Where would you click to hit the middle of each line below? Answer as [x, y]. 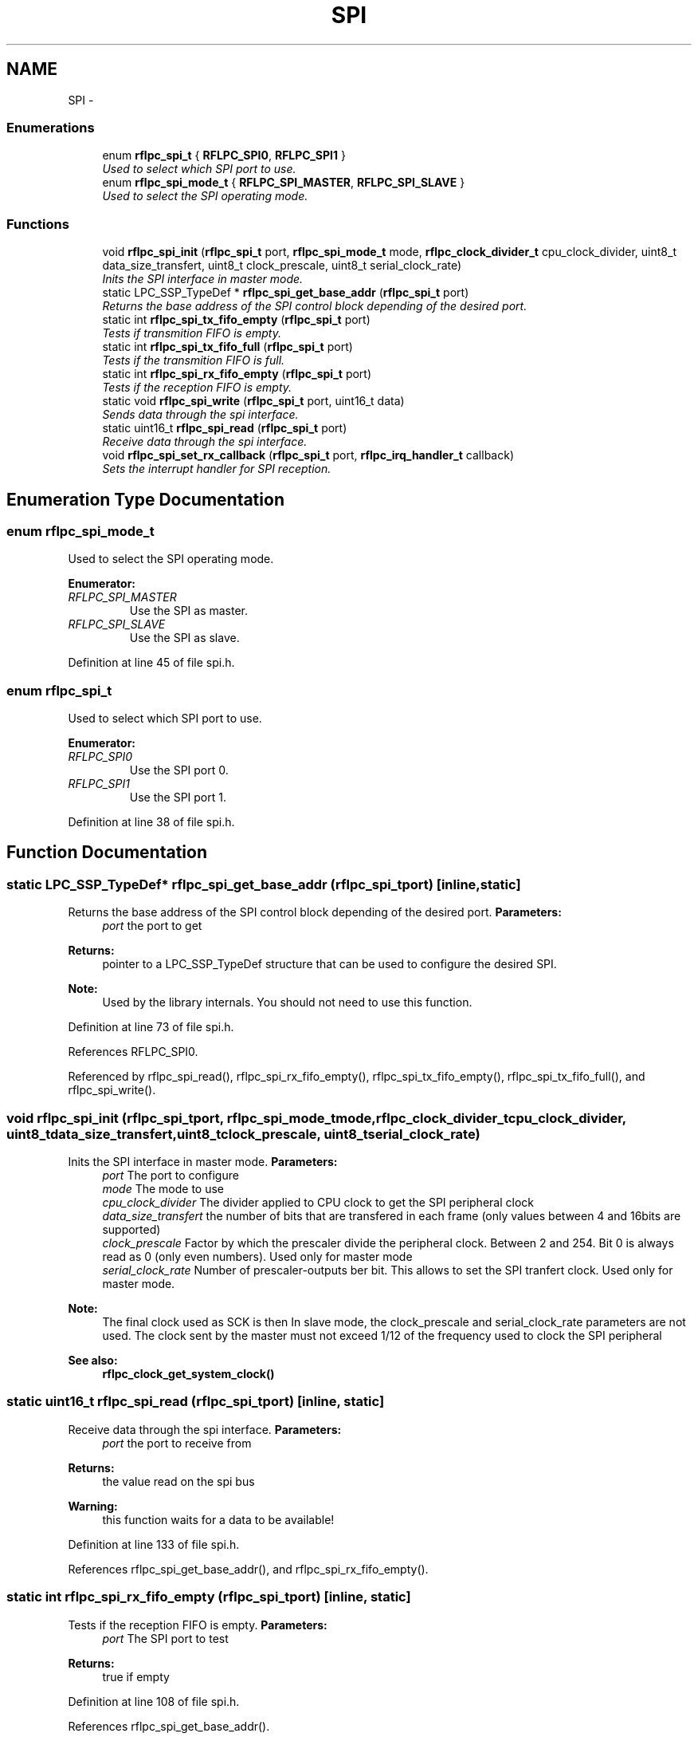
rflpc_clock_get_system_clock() [188, 1374]
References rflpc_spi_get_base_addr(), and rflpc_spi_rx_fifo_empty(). [248, 1569]
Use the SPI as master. [189, 611]
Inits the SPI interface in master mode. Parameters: [203, 1162]
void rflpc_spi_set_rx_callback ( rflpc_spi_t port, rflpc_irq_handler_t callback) [308, 455]
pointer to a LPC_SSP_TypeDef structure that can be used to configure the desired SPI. [329, 964]
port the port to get [152, 926]
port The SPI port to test [165, 1638]
